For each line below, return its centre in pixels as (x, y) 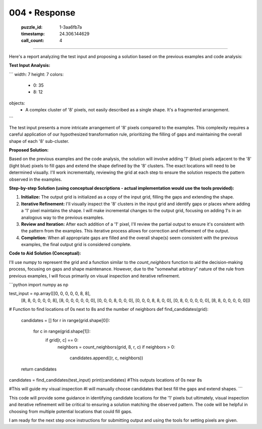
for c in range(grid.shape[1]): (62, 331)
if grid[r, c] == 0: (62, 340)
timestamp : (33, 33)
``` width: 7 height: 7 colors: (36, 74)
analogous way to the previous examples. (63, 217)
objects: (17, 103)
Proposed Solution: (29, 150)
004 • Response (42, 13)
